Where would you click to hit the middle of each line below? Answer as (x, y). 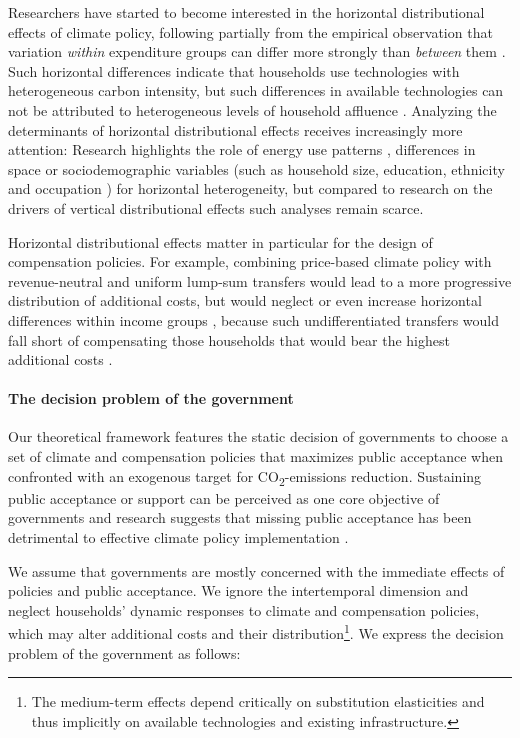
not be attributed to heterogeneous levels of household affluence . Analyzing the (252, 109)
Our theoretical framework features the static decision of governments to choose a (258, 436)
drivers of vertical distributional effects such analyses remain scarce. (216, 207)
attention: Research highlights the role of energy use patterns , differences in (242, 149)
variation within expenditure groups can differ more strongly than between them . (257, 51)
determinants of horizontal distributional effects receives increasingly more (235, 129)
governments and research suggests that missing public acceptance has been (240, 517)
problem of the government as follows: (124, 652)
